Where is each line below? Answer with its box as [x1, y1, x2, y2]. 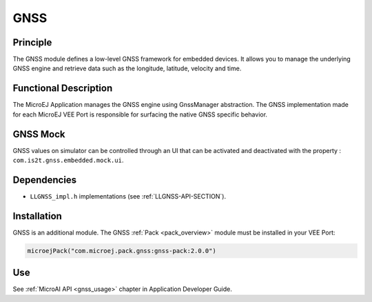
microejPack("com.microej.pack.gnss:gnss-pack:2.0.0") [27, 247, 216, 254]
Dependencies [12, 174, 77, 185]
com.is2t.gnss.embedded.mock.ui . [12, 156, 124, 165]
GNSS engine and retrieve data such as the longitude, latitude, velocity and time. [12, 64, 242, 72]
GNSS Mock [12, 128, 65, 140]
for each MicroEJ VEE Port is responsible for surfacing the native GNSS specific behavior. [12, 110, 268, 119]
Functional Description [12, 83, 113, 94]
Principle [12, 37, 52, 48]
